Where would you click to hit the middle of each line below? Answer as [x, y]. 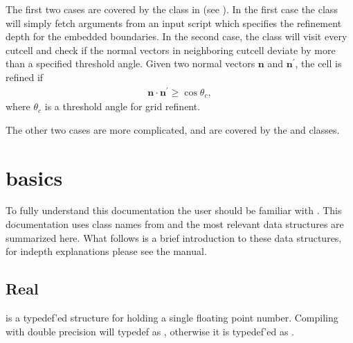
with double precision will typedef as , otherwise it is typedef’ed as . [150, 331]
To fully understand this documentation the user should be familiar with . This [174, 210]
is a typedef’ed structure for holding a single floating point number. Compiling [172, 318]
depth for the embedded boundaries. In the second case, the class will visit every [176, 36]
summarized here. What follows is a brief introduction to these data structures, [174, 237]
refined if [25, 77]
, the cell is [318, 63]
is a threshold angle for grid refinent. [123, 106]
